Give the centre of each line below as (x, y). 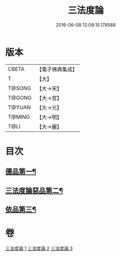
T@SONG (20, 88)
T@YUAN (19, 107)
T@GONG (20, 97)
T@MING (19, 117)
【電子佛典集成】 (57, 69)
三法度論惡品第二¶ (34, 190)
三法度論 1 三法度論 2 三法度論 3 (39, 248)
